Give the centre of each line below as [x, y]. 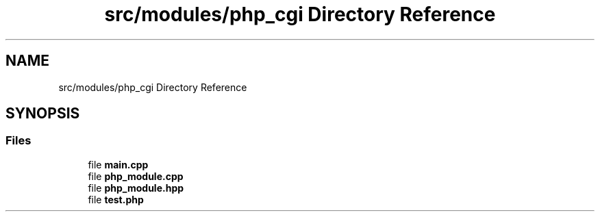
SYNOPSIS [43, 114]
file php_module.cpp [136, 176]
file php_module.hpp [136, 188]
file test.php [116, 199]
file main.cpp [118, 164]
